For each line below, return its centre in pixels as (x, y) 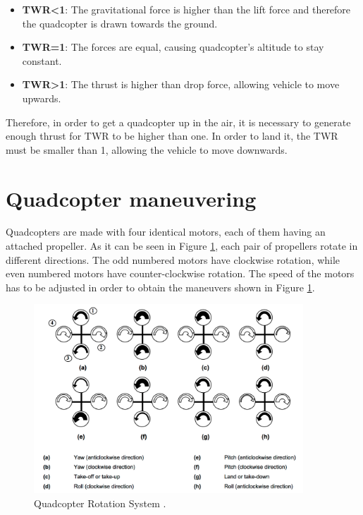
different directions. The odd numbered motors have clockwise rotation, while (173, 259)
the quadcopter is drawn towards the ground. (120, 23)
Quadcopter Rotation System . (100, 503)
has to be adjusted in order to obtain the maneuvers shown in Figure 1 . (160, 287)
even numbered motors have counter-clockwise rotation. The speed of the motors (180, 273)
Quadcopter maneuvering (131, 198)
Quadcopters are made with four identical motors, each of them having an (166, 232)
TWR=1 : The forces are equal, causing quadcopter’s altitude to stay (173, 47)
